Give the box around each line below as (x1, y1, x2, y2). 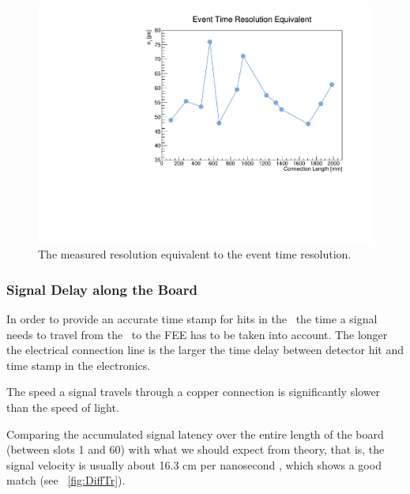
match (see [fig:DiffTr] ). (6, 472, 126, 488)
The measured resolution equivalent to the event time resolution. (38, 246, 352, 262)
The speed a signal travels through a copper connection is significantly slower (6, 383, 381, 400)
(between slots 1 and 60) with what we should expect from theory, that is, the (6, 441, 385, 458)
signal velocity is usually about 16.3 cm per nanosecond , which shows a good (6, 456, 382, 473)
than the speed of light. (6, 399, 119, 416)
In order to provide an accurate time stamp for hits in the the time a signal (6, 311, 378, 327)
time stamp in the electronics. (6, 356, 151, 373)
